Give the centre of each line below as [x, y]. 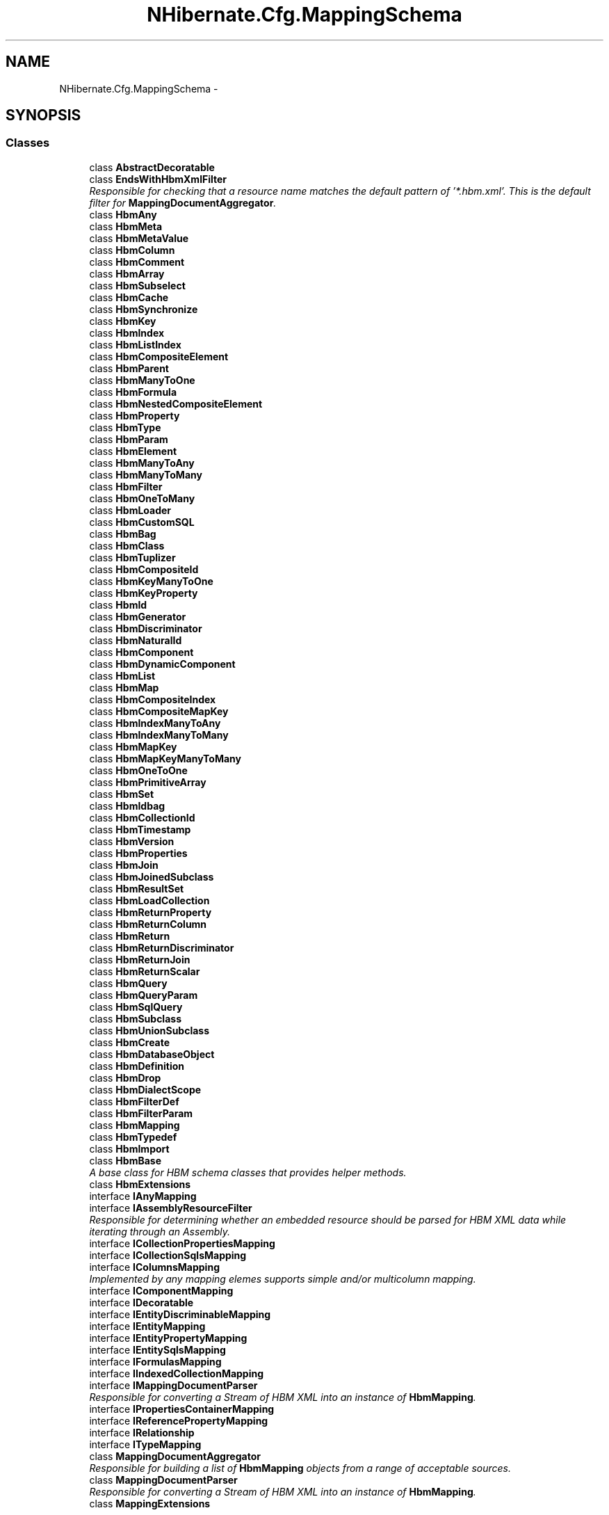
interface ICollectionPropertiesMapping [182, 1243]
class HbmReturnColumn [148, 924]
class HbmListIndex [135, 344]
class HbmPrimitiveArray [148, 782]
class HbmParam [129, 439]
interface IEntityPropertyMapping [168, 1338]
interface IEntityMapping [147, 1326]
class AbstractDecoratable [152, 167]
